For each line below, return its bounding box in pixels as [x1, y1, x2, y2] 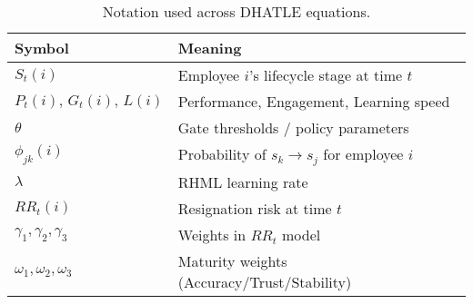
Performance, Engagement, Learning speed [177, 91, 450, 112]
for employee [323, 143, 404, 164]
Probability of [177, 143, 267, 164]
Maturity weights [177, 250, 287, 271]
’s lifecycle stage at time [248, 64, 403, 85]
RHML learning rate [177, 171, 308, 192]
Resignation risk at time [177, 197, 332, 219]
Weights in [177, 223, 247, 245]
